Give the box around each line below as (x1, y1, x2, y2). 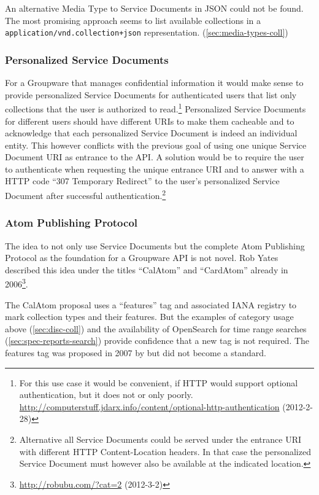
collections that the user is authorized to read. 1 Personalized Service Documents (5, 101, 306, 115)
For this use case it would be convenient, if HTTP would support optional (19, 376, 298, 389)
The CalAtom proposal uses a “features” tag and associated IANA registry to (5, 298, 297, 311)
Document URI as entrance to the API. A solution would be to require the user (5, 150, 304, 163)
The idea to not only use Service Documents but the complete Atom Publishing (5, 239, 305, 252)
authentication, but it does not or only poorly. (19, 388, 193, 401)
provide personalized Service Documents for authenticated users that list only (5, 88, 297, 101)
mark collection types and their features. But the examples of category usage (5, 310, 294, 323)
